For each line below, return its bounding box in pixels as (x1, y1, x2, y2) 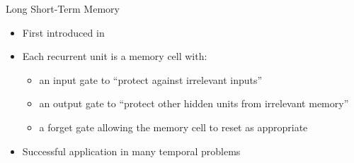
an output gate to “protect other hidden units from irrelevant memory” (39, 96, 349, 111)
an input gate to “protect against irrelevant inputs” (39, 72, 263, 87)
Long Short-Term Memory (6, 1, 120, 16)
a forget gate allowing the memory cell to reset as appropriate (39, 119, 308, 134)
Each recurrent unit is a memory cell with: (22, 49, 207, 64)
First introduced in (22, 25, 105, 40)
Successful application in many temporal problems (22, 143, 241, 158)
